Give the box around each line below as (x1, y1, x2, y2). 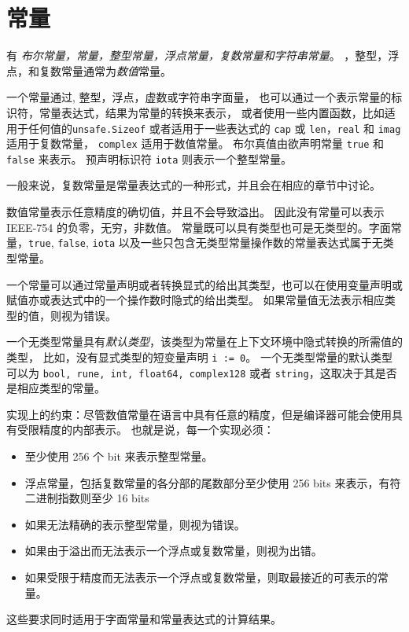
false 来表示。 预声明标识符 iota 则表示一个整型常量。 (6, 150, 293, 167)
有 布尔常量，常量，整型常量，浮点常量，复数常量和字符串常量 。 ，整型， (6, 47, 389, 64)
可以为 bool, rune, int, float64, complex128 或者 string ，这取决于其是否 (6, 364, 397, 380)
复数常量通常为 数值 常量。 (39, 62, 171, 79)
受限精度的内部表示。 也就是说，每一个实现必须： (17, 421, 275, 438)
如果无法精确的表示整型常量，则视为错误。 (24, 516, 245, 532)
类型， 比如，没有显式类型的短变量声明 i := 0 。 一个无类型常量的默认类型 (6, 348, 392, 365)
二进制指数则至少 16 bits (24, 490, 149, 506)
